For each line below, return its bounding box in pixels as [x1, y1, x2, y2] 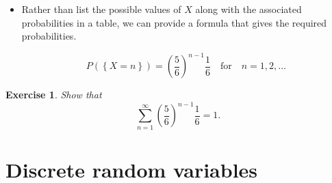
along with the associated [195, 2, 302, 16]
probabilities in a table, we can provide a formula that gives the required [21, 15, 327, 29]
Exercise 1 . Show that [5, 87, 102, 102]
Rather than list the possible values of [21, 2, 181, 16]
